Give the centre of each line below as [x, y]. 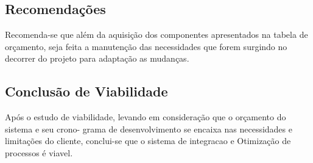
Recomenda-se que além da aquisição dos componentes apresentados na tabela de [156, 34]
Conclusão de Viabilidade [86, 91]
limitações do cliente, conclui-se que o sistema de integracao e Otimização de [148, 141]
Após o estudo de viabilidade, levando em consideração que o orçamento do [146, 117]
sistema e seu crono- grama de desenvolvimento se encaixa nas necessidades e [149, 129]
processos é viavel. [39, 152]
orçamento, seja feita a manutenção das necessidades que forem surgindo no [146, 46]
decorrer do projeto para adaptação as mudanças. [97, 58]
